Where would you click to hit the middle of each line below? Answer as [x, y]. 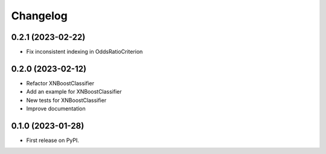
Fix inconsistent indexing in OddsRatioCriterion [85, 52]
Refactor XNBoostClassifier [60, 83]
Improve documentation [56, 109]
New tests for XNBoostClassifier [66, 100]
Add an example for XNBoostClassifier [74, 92]
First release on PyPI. [53, 140]
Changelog [39, 16]
